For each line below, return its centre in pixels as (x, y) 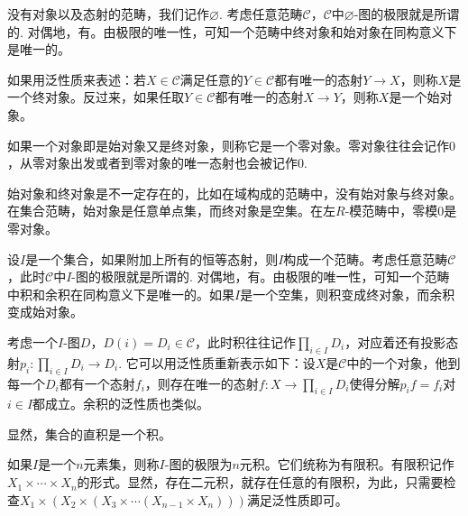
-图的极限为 (198, 464)
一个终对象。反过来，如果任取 (96, 97)
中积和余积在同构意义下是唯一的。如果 (121, 294)
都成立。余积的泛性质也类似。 (121, 404)
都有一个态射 (97, 383)
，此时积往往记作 (246, 341)
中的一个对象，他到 (404, 362)
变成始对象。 (45, 312)
